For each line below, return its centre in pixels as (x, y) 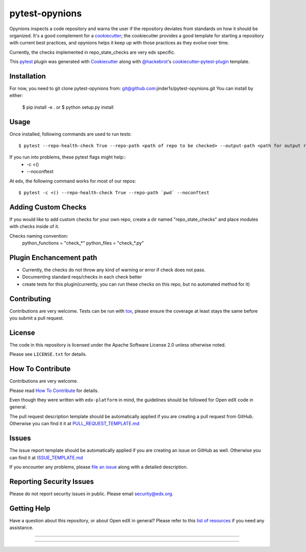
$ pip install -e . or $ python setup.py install (68, 107)
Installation (28, 76)
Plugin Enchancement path (53, 257)
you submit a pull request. (37, 318)
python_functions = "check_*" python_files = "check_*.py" (83, 243)
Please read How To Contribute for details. (54, 390)
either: (16, 96)
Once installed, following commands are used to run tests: (71, 134)
